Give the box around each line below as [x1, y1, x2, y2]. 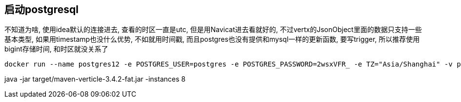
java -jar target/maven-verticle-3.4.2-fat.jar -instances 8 [4, 75, 186, 84]
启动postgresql [4, 3, 79, 16]
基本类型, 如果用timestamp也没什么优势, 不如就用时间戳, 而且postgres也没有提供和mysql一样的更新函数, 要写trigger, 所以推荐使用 [4, 35, 420, 44]
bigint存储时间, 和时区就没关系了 [4, 45, 108, 53]
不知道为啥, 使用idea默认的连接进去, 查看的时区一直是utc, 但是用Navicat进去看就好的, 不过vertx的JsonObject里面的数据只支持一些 [4, 25, 422, 34]
